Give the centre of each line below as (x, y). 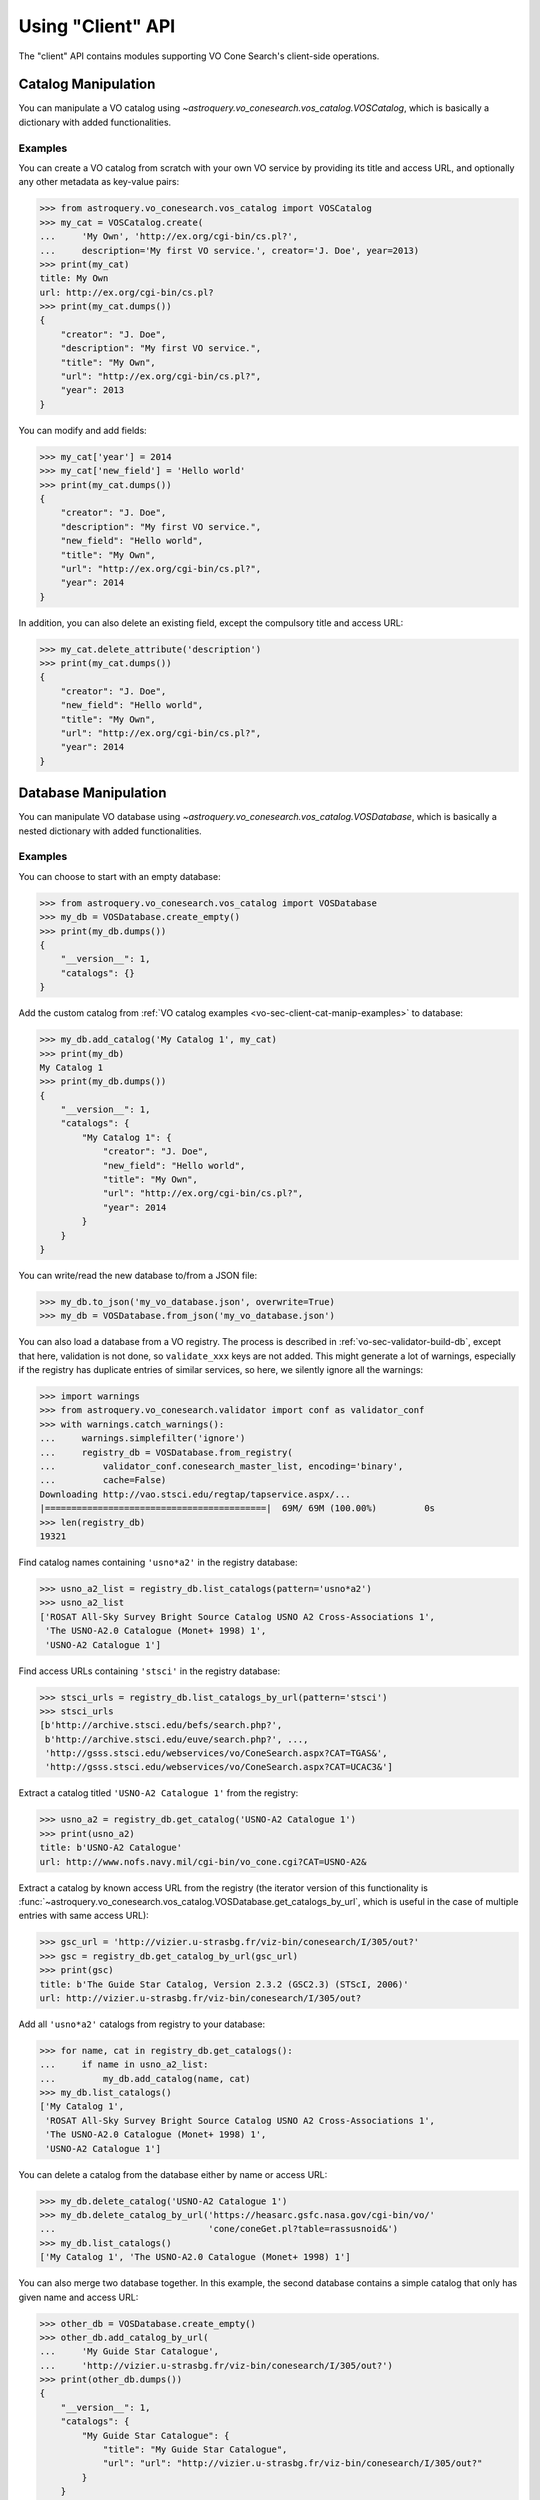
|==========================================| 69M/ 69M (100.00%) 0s (237, 1508)
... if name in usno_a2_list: (124, 2064)
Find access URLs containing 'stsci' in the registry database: (149, 1671)
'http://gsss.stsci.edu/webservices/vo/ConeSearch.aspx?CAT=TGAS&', (216, 1753)
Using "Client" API (97, 26)
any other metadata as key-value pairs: (99, 182)
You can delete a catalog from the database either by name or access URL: (173, 2174)
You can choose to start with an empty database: (119, 876)
